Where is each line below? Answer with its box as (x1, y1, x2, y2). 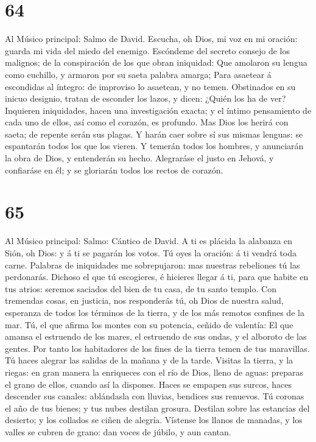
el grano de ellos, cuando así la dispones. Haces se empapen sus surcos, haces (5, 377, 292, 390)
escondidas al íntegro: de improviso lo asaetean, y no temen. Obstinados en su (5, 80, 296, 93)
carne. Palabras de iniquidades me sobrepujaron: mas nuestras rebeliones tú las (5, 258, 300, 271)
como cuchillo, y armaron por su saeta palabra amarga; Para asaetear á (5, 68, 272, 80)
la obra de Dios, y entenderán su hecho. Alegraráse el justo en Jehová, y (5, 152, 274, 164)
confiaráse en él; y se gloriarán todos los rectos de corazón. (5, 163, 223, 176)
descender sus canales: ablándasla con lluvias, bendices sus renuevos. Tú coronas (5, 390, 304, 402)
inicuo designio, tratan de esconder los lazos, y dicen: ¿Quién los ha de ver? (5, 92, 286, 105)
